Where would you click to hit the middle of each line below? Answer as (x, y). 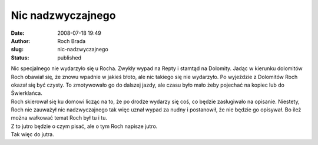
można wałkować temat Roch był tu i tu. (59, 118)
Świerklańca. (26, 93)
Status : (20, 57)
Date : (18, 33)
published (69, 57)
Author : (21, 41)
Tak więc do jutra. (32, 134)
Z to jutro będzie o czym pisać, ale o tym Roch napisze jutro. (84, 126)
